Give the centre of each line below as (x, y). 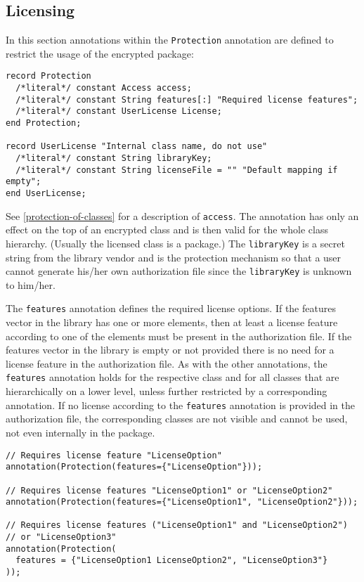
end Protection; (44, 123)
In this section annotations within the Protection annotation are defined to (170, 40)
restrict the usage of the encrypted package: (100, 53)
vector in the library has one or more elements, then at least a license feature (172, 322)
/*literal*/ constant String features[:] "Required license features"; (187, 99)
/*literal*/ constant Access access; (104, 88)
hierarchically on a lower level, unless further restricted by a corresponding (167, 391)
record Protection (48, 76)
